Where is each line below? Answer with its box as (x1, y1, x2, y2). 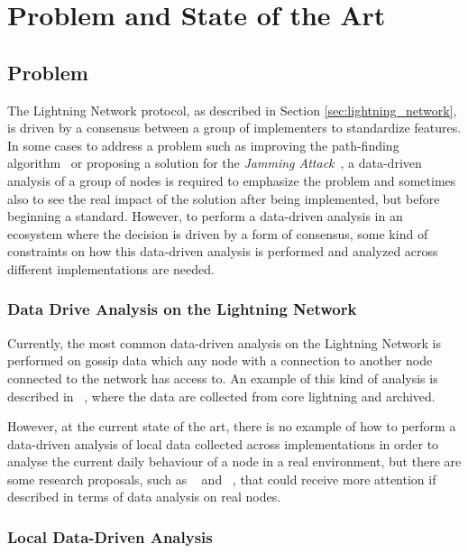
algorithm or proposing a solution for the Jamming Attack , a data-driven (7, 153, 422, 172)
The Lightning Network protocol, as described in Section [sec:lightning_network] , (7, 100, 457, 119)
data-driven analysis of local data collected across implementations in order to (7, 434, 439, 453)
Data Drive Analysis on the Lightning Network (7, 298, 357, 320)
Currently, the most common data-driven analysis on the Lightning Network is (7, 333, 441, 352)
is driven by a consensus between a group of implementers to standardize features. (7, 118, 462, 137)
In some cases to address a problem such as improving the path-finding (7, 135, 399, 154)
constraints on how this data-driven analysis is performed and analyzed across (7, 242, 438, 261)
